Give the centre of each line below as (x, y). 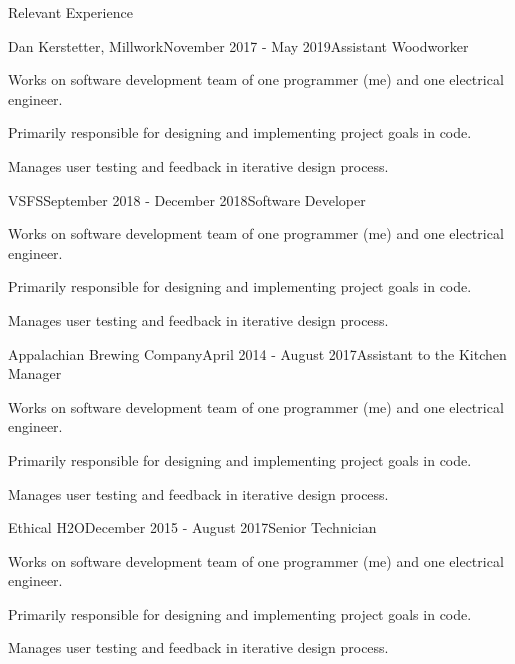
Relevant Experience (70, 12)
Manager (35, 373)
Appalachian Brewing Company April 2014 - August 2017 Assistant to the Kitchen (257, 353)
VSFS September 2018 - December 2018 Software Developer (187, 199)
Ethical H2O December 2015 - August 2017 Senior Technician (192, 527)
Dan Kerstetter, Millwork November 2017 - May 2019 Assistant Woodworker (238, 45)
